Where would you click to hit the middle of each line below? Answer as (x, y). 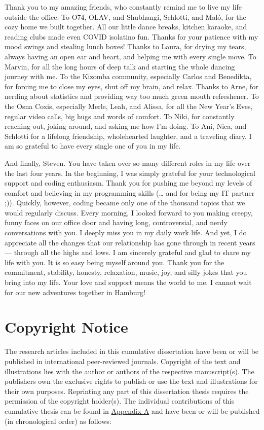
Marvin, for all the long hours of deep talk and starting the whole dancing (120, 66)
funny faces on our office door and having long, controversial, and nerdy (116, 222)
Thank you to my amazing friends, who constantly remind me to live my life (123, 7)
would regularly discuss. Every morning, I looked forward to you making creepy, (129, 212)
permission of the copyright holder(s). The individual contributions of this (120, 401)
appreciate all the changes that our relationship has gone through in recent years (130, 242)
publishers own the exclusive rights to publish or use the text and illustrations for (131, 381)
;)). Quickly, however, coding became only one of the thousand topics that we (125, 203)
